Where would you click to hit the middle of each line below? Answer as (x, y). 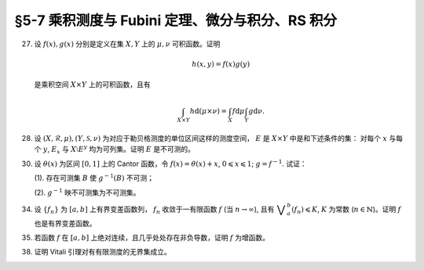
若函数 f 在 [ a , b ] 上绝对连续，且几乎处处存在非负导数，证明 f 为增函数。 (152, 237)
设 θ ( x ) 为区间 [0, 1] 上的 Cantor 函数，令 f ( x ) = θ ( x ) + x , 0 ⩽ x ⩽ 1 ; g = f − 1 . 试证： (170, 163)
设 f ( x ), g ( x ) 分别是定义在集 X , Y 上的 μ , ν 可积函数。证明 (127, 44)
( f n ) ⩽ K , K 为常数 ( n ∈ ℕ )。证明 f (346, 210)
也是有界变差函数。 (65, 223)
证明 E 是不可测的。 (163, 149)
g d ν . (256, 111)
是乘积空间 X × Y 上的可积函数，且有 (92, 85)
